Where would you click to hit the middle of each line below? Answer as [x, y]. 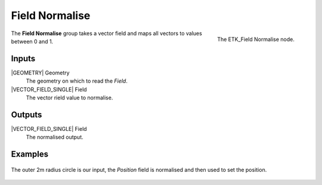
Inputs [23, 59]
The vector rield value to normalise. [69, 98]
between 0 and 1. [32, 41]
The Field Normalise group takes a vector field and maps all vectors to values [106, 33]
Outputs [27, 115]
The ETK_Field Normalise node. [256, 39]
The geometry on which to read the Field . [77, 81]
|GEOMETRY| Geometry [40, 73]
